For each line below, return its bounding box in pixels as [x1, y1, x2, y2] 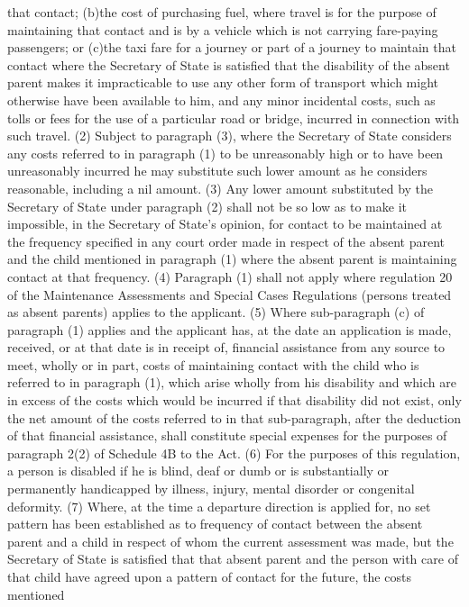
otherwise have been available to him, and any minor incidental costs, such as [7, 90, 436, 109]
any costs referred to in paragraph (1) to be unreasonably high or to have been [7, 143, 444, 162]
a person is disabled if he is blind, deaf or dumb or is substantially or [7, 461, 390, 480]
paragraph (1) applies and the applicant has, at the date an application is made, [7, 320, 452, 339]
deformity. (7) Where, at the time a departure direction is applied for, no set [7, 496, 431, 515]
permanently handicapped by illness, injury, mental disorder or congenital [7, 479, 415, 498]
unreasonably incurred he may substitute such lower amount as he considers [7, 161, 428, 180]
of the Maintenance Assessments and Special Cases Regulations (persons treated [7, 285, 452, 303]
